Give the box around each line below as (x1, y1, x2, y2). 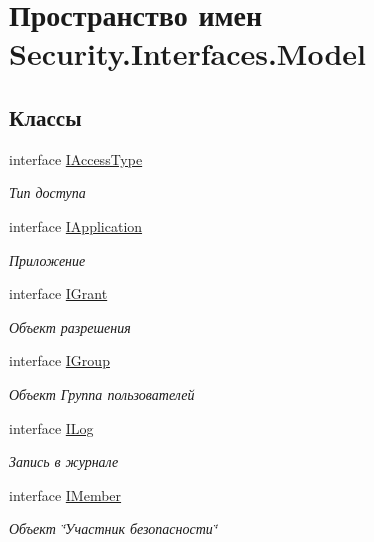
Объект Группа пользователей (9, 383, 195, 404)
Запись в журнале (9, 451, 119, 472)
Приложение (9, 249, 86, 270)
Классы (9, 101, 82, 132)
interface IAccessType (9, 148, 143, 169)
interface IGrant (9, 283, 108, 304)
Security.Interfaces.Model (9, 33, 367, 74)
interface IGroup (9, 350, 110, 371)
